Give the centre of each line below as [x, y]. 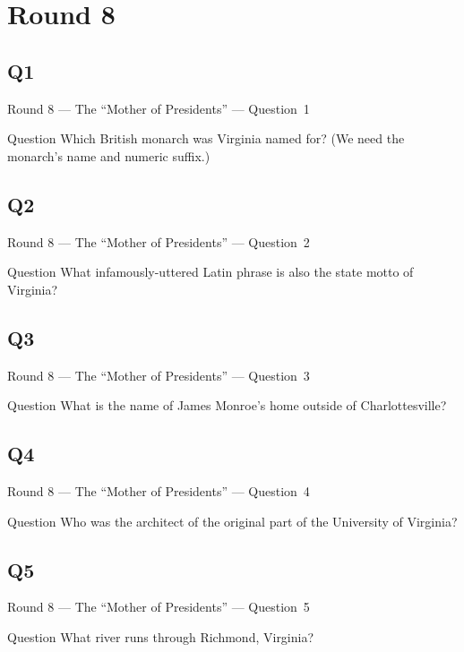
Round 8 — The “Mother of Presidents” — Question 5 [159, 607]
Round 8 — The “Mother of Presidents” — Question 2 [159, 241]
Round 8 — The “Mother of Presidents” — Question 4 [159, 490]
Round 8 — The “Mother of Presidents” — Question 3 [159, 375]
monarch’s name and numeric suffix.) [109, 155]
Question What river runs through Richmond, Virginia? [161, 636]
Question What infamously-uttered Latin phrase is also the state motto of [211, 272]
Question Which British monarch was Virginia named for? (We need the [206, 138]
